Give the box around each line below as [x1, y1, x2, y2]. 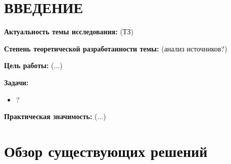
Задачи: [4, 77, 29, 87]
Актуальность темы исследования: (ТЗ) [4, 26, 133, 37]
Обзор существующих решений [4, 140, 208, 161]
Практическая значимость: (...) [4, 111, 106, 122]
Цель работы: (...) [4, 60, 63, 71]
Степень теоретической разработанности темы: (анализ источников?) [4, 43, 227, 53]
